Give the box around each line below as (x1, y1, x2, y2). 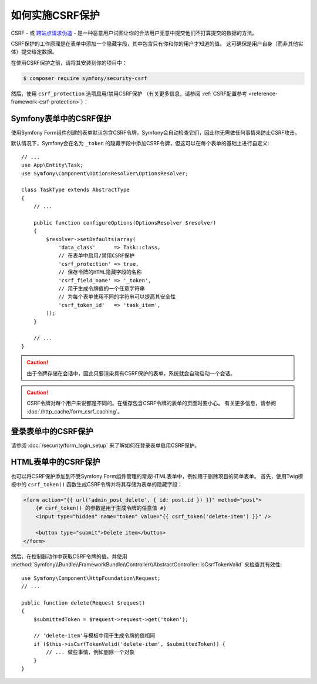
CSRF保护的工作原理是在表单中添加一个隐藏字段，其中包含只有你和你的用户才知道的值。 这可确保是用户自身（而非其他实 (11, 40, 303, 47)
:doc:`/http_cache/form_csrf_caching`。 (26, 408, 123, 415)
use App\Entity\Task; (21, 162, 83, 169)
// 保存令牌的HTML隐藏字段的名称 (58, 269, 142, 276)
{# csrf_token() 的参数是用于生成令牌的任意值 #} (35, 505, 167, 512)
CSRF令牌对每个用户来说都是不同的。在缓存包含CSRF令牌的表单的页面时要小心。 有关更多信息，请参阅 (26, 400, 276, 407)
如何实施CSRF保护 (11, 9, 100, 22)
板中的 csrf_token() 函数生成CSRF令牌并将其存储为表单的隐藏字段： (11, 481, 183, 488)
